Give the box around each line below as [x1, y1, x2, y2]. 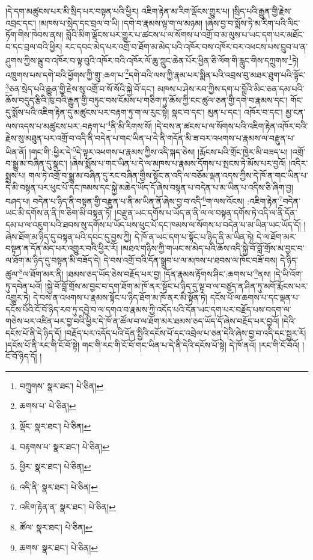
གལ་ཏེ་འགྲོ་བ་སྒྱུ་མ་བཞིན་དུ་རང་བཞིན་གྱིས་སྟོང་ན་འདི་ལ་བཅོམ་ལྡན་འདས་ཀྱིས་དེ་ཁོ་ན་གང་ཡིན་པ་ [28, 169, 308, 181]
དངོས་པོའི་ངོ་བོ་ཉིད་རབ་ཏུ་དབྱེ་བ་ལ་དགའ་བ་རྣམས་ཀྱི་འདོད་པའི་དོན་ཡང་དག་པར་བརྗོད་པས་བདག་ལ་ [5, 303, 291, 315]
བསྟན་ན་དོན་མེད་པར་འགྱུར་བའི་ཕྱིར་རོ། [5, 242, 118, 254]
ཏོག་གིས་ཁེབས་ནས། [5, 28, 64, 41]
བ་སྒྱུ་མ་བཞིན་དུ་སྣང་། [5, 157, 67, 170]
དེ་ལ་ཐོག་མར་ [257, 230, 297, 242]
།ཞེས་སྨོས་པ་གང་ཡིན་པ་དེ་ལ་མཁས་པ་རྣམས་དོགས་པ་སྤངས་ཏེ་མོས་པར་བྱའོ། [70, 157, 286, 170]
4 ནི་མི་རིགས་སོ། [107, 118, 152, 132]
